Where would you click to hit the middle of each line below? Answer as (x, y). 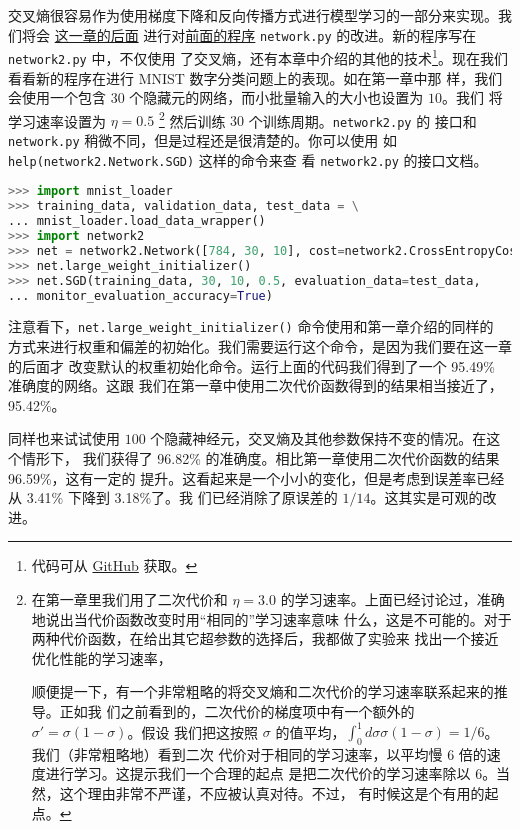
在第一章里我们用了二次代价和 (129, 598)
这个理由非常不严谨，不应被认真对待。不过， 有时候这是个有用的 (272, 793)
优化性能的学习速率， (101, 657)
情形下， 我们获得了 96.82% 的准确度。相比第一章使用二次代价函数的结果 (260, 458)
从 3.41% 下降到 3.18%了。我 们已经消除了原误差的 (173, 497)
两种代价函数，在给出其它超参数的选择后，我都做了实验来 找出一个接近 (265, 638)
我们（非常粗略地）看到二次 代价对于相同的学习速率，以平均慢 (237, 753)
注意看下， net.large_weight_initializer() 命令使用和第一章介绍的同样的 (251, 326)
